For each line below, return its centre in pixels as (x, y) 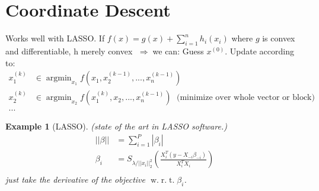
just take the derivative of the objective (75, 179)
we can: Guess (178, 51)
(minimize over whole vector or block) (245, 98)
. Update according (259, 51)
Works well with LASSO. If (55, 38)
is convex (279, 38)
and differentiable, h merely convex (69, 51)
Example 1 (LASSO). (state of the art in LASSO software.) (116, 126)
